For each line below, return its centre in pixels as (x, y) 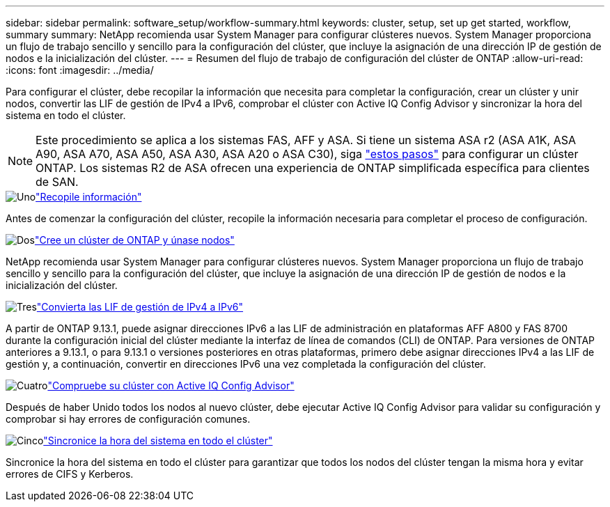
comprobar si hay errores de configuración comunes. (128, 419)
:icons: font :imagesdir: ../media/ (80, 70)
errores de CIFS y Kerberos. (70, 474)
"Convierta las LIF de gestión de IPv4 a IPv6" (140, 307)
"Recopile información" (89, 197)
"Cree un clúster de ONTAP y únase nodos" (134, 240)
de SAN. (57, 182)
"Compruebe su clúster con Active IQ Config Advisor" (171, 385)
